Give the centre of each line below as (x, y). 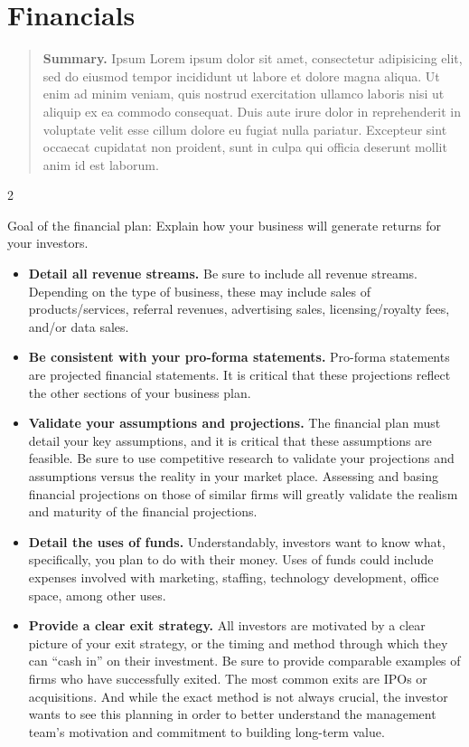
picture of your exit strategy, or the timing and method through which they (238, 643)
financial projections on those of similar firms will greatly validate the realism (243, 493)
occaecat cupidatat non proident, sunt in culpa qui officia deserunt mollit (245, 147)
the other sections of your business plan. (140, 392)
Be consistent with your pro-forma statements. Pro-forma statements (239, 357)
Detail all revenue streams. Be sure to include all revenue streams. (223, 274)
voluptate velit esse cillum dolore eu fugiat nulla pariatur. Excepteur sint (245, 129)
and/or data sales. (79, 326)
